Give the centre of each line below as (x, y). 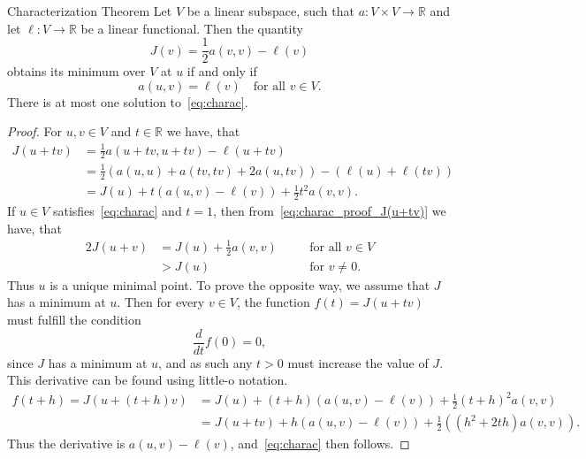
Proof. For (35, 131)
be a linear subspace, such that (270, 11)
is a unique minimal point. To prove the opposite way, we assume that (240, 284)
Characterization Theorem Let (90, 11)
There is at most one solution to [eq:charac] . (128, 101)
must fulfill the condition (74, 319)
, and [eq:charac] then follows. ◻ (320, 444)
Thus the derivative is (66, 444)
